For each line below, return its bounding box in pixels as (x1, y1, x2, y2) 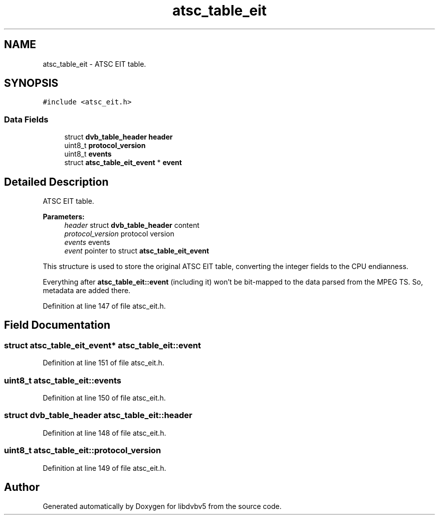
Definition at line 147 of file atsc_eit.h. (43, 302, 166, 311)
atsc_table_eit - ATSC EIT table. (43, 59, 146, 68)
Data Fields (4, 114, 49, 124)
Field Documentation (4, 319, 110, 332)
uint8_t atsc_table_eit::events (4, 375, 121, 385)
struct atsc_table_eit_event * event (64, 158, 182, 167)
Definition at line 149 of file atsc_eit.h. (43, 463, 166, 472)
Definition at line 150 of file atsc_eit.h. (43, 394, 166, 402)
